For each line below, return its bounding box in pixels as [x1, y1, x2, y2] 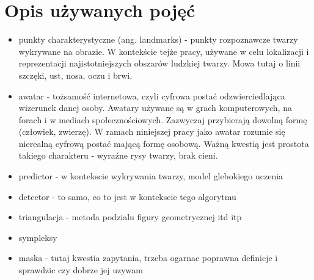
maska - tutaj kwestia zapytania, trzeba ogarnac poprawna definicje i [18, 251, 278, 264]
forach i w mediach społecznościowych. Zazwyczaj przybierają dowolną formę [18, 113, 307, 126]
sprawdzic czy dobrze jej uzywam [18, 264, 143, 276]
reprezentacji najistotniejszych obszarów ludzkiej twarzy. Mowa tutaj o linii [18, 57, 301, 70]
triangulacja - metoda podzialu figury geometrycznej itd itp [18, 210, 242, 223]
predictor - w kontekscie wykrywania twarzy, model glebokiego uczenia [18, 170, 283, 182]
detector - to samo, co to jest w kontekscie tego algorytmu [18, 190, 236, 203]
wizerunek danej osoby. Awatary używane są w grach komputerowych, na [18, 101, 292, 114]
